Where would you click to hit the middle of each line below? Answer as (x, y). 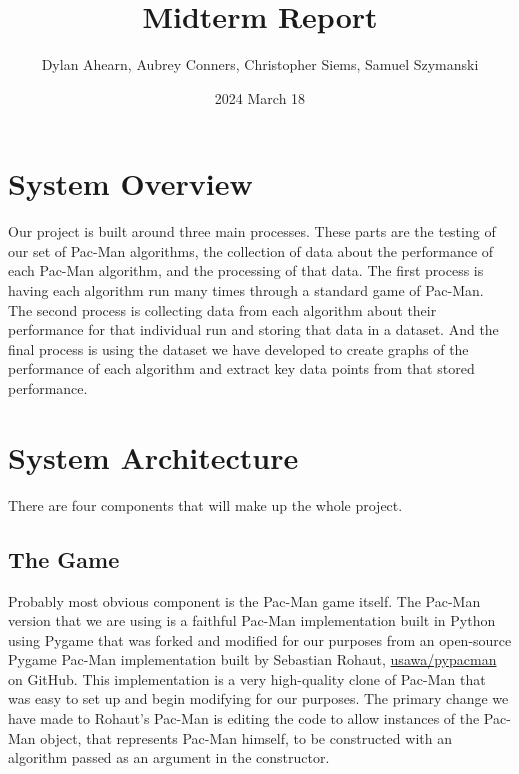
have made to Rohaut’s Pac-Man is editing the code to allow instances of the (244, 718)
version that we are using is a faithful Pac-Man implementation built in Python (252, 620)
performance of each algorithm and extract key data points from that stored (241, 368)
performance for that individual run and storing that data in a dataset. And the (253, 329)
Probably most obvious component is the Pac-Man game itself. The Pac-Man (244, 600)
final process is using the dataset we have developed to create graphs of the (238, 348)
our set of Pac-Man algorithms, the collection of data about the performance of (251, 250)
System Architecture (153, 456)
